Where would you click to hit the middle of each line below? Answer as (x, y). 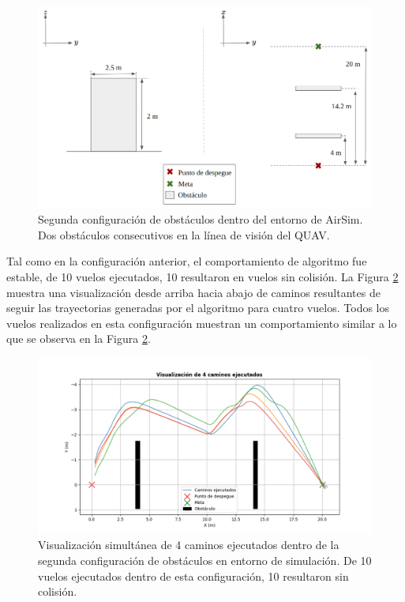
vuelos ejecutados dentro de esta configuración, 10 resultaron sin (193, 576)
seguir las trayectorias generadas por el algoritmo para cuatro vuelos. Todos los (198, 308)
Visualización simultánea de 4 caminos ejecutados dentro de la (189, 545)
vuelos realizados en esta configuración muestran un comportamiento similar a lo (202, 323)
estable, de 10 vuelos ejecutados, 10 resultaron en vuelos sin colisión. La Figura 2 (202, 277)
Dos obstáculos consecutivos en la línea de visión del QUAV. (184, 234)
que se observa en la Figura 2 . (79, 339)
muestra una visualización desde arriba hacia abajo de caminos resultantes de (193, 292)
